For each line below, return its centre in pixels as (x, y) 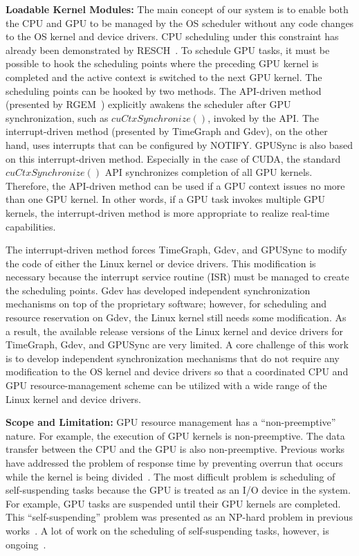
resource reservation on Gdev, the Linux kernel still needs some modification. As (176, 317)
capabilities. (31, 226)
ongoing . (26, 544)
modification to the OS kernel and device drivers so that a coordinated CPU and (177, 371)
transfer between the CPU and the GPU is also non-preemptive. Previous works (175, 449)
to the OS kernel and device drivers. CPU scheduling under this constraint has (172, 36)
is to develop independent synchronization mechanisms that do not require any (173, 358)
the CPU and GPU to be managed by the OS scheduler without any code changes (180, 23)
